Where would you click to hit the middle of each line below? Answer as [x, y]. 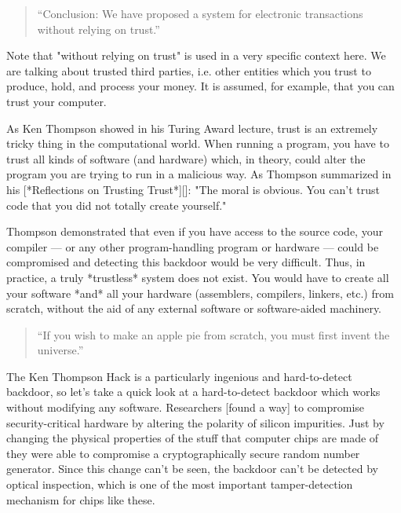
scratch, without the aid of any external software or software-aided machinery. [194, 308]
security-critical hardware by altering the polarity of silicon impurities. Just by [195, 422]
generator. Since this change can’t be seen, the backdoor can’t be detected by [192, 469]
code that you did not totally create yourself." [117, 205]
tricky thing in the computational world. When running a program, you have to [198, 143]
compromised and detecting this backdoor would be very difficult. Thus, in [186, 262]
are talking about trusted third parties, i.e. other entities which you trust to [189, 70]
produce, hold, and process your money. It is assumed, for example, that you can [200, 86]
